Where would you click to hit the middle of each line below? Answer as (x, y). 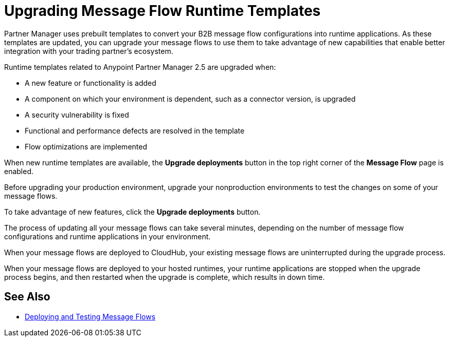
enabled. (19, 171)
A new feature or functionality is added (91, 83)
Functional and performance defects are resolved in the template (135, 130)
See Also (27, 297)
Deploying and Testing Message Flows (90, 316)
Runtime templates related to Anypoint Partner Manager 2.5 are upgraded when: (140, 67)
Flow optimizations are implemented (86, 146)
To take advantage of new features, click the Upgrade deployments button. (132, 212)
